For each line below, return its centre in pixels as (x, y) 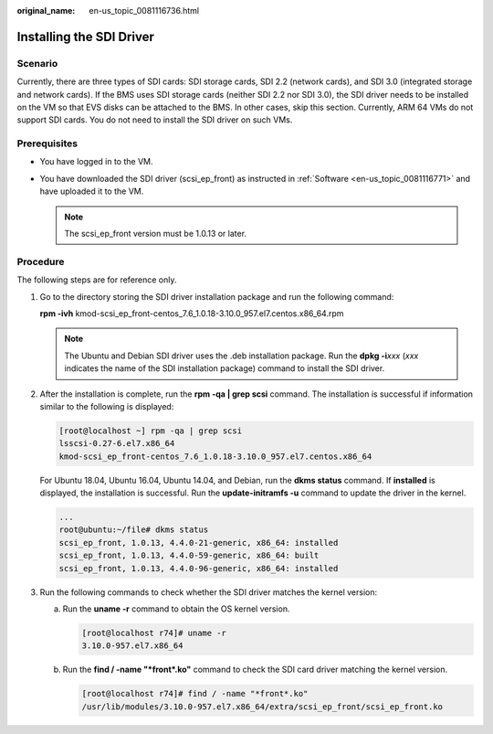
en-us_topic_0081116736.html (144, 11)
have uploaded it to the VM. (92, 191)
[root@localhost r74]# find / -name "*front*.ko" (195, 694)
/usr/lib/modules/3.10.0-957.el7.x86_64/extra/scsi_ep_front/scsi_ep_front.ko (262, 707)
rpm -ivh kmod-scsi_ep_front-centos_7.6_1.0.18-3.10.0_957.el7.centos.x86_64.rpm (192, 313)
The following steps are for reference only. (97, 280)
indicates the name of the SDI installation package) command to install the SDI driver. (225, 368)
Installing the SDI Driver (85, 37)
